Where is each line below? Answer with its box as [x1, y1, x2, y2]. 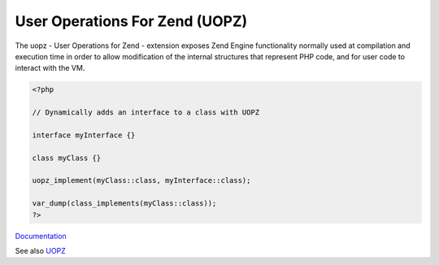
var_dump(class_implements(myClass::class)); [32, 199, 217, 208]
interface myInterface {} [32, 130, 136, 140]
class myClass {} [32, 153, 102, 163]
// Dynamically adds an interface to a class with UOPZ [32, 108, 260, 117]
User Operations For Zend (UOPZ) [15, 12, 248, 30]
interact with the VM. [15, 63, 85, 73]
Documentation [15, 231, 67, 241]
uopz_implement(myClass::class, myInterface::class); [32, 176, 251, 185]
